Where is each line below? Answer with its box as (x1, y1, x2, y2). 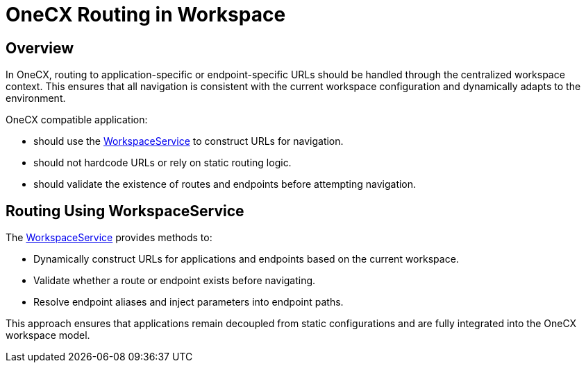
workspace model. (6, 329, 90, 342)
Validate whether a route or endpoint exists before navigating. (33, 274, 316, 287)
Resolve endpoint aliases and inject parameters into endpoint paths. (33, 296, 344, 308)
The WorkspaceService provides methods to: (6, 231, 212, 244)
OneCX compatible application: (6, 114, 148, 126)
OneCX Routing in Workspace (6, 3, 286, 26)
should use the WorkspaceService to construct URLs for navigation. (33, 135, 344, 148)
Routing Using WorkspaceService (6, 202, 244, 220)
